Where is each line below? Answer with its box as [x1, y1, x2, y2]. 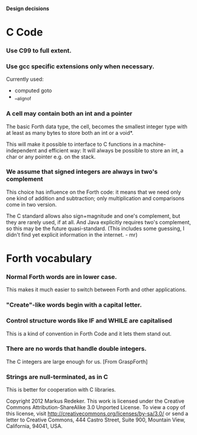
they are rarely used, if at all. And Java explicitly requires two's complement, [6, 218, 191, 225]
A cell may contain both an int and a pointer [6, 109, 132, 118]
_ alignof [14, 94, 31, 102]
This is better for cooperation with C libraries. [6, 386, 116, 393]
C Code [6, 26, 43, 39]
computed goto [14, 87, 52, 94]
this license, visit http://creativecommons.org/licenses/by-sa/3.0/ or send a [6, 410, 189, 417]
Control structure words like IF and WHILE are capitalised [6, 317, 172, 325]
